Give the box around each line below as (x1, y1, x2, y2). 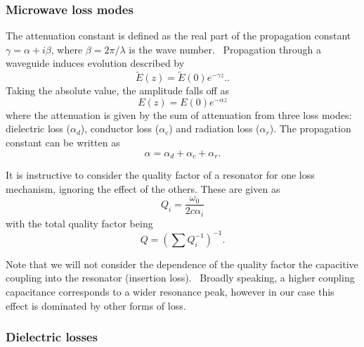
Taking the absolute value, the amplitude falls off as (6, 83, 229, 98)
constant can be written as (6, 135, 120, 149)
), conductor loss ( (80, 121, 160, 136)
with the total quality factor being (6, 215, 153, 230)
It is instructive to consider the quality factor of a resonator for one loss (6, 168, 315, 182)
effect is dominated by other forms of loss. (6, 298, 186, 313)
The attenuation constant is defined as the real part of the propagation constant (6, 28, 351, 43)
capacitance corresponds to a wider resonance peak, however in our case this (6, 284, 334, 299)
